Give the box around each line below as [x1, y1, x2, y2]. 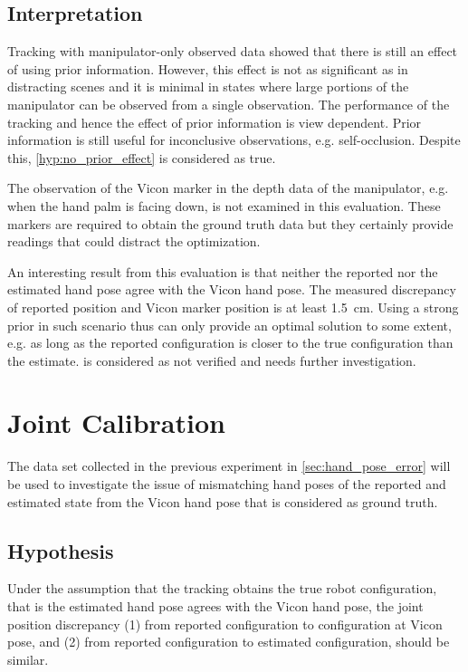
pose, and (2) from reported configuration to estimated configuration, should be [7, 632, 450, 651]
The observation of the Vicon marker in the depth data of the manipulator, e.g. [7, 178, 449, 197]
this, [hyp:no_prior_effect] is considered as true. [7, 148, 276, 167]
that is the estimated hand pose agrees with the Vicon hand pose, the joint [7, 597, 424, 615]
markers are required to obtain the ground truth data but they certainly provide [7, 214, 454, 233]
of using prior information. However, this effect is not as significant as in [7, 59, 408, 78]
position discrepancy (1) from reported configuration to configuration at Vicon [7, 614, 443, 633]
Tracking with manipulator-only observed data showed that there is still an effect [7, 42, 458, 61]
